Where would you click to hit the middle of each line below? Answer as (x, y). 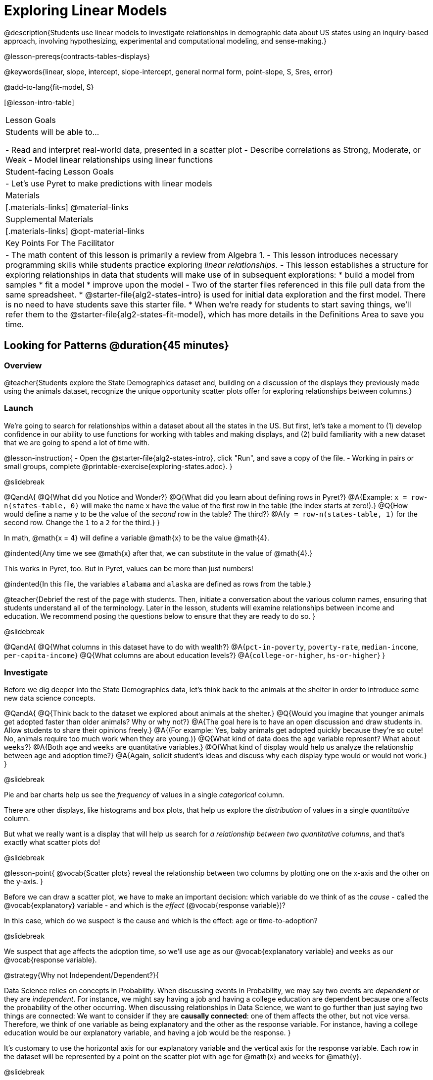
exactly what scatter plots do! (52, 842)
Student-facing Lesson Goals (60, 171)
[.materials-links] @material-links (67, 207)
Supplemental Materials (49, 219)
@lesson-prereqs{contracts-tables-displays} (77, 56)
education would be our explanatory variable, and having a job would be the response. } (147, 1033)
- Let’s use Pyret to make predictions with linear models (109, 183)
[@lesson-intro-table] (39, 102)
